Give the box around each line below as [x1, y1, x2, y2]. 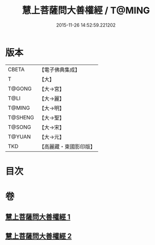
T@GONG [8, 85, 32, 92]
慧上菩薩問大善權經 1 [5, 213, 71, 221]
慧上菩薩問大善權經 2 [5, 232, 72, 240]
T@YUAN [8, 133, 31, 140]
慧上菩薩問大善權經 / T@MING [22, 5, 150, 16]
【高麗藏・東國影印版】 [39, 143, 96, 150]
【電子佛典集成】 [39, 66, 80, 73]
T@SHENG [8, 114, 34, 121]
